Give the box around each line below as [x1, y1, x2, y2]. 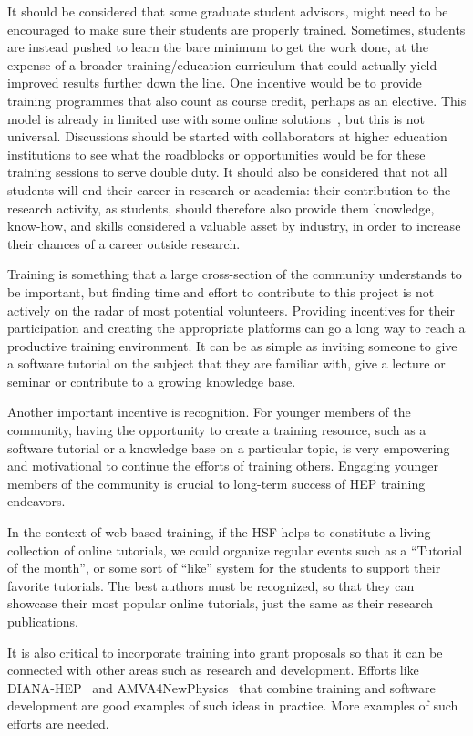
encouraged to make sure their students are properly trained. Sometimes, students [7, 19, 466, 38]
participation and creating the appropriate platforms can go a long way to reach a [7, 318, 466, 337]
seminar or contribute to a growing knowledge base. [7, 371, 296, 390]
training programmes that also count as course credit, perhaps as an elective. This [7, 90, 467, 109]
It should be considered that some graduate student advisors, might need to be [7, 2, 448, 20]
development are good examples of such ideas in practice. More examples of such [7, 696, 458, 715]
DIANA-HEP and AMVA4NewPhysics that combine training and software [7, 678, 436, 697]
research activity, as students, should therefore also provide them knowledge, [7, 198, 435, 217]
